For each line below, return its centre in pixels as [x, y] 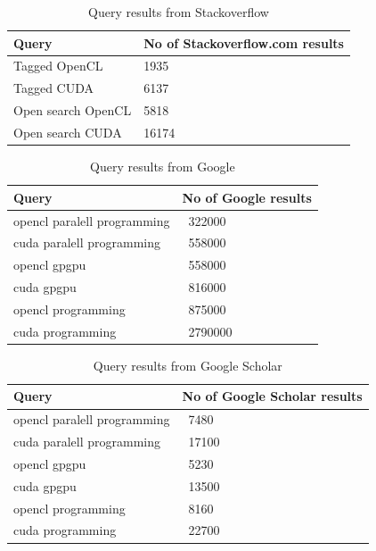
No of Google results [247, 197]
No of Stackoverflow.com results [244, 42]
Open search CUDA [68, 132]
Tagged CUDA [54, 88]
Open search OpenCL [73, 110]
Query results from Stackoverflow [179, 12]
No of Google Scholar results [272, 396]
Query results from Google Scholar [188, 365]
